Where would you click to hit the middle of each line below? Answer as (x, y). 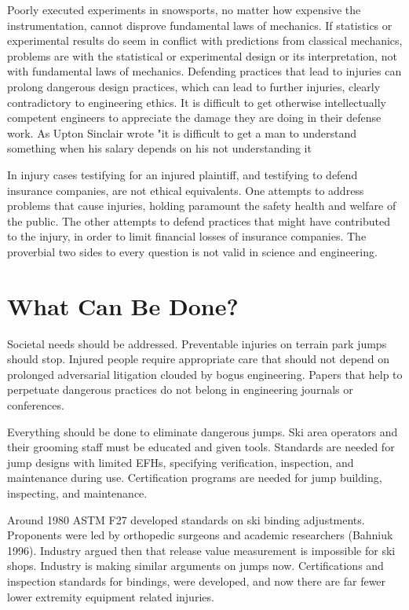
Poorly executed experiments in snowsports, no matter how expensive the (184, 9)
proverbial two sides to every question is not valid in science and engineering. (192, 251)
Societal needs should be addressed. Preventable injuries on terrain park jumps (197, 343)
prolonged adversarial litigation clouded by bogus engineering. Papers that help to (205, 374)
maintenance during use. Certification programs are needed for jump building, (195, 478)
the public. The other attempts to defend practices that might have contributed (199, 220)
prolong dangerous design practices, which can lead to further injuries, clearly (194, 86)
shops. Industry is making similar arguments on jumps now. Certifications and (195, 566)
